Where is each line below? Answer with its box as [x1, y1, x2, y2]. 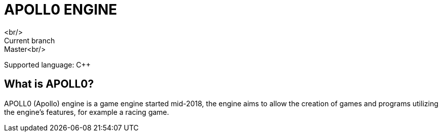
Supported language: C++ [4, 60, 91, 69]
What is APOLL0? [4, 78, 94, 91]
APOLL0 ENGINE [4, 1, 117, 18]
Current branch [4, 36, 55, 45]
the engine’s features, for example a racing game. [4, 107, 169, 116]
